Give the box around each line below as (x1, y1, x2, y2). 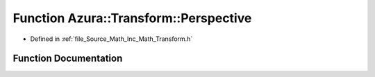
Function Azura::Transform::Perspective (12, 10, 252, 26)
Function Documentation (12, 53, 123, 65)
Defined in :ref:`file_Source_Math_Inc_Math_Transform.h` (30, 35, 193, 43)
